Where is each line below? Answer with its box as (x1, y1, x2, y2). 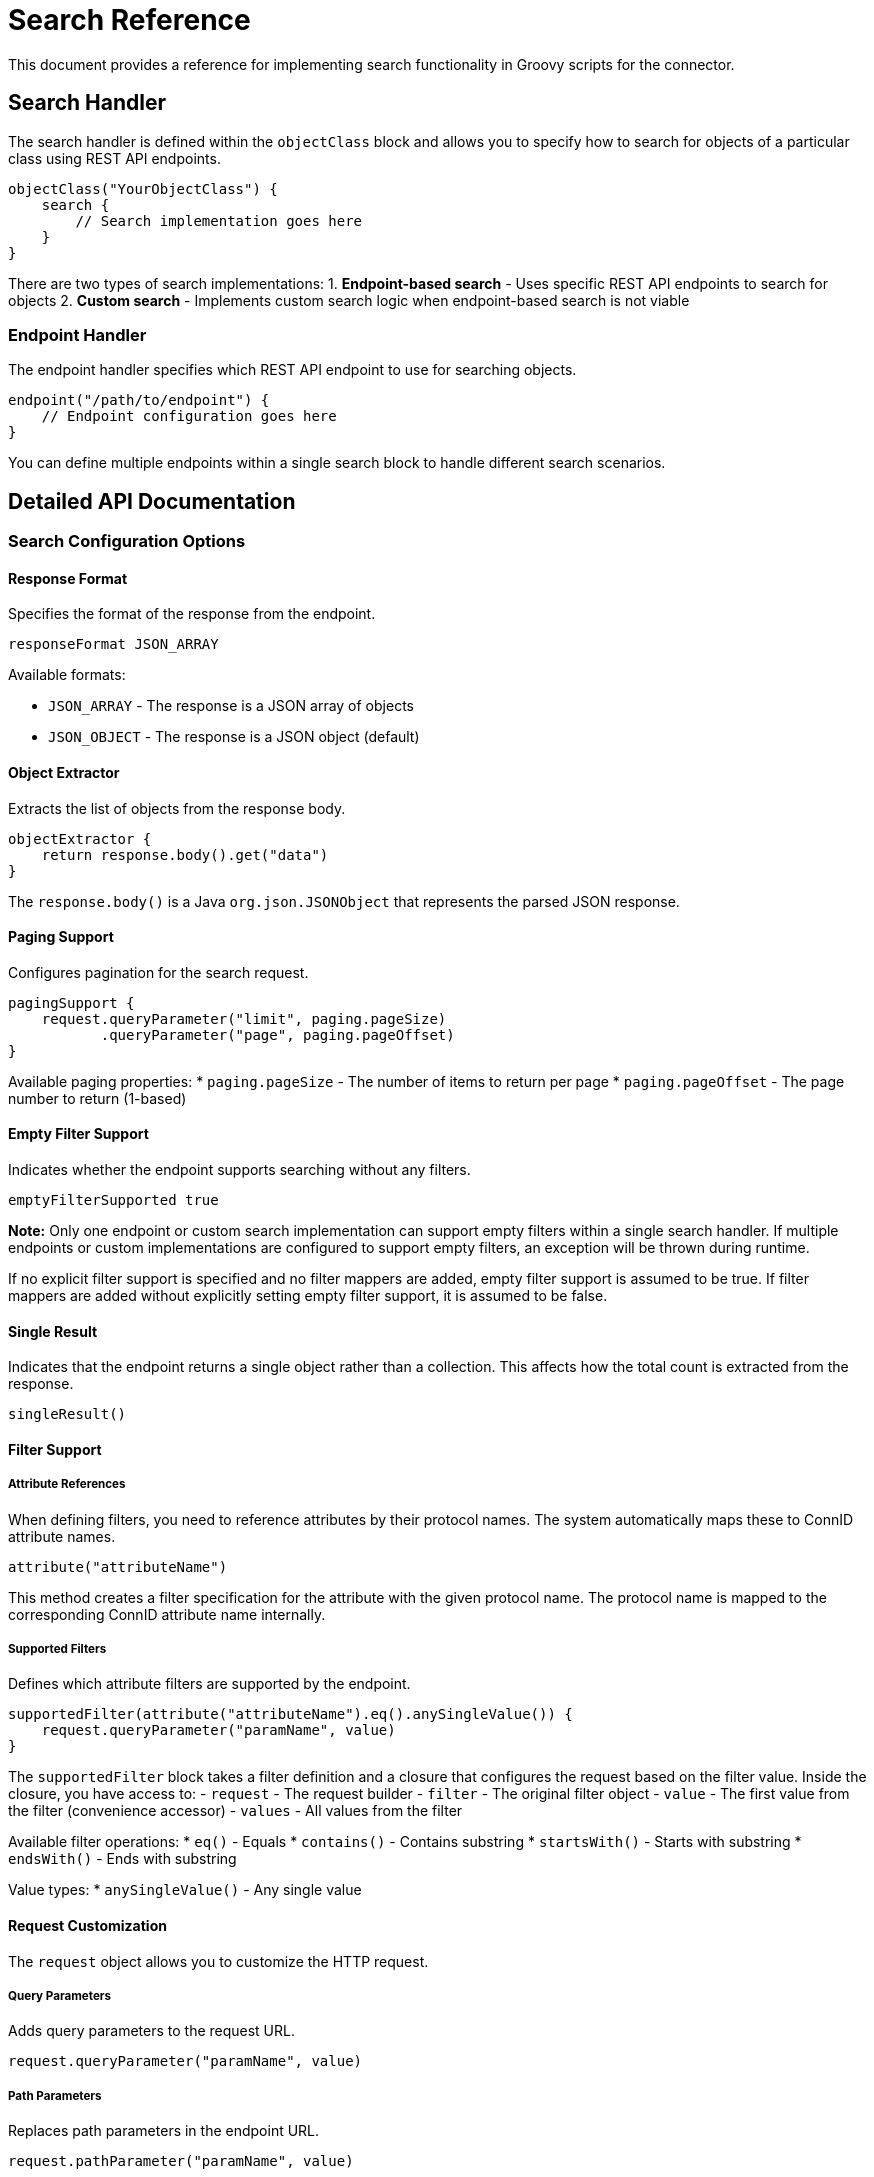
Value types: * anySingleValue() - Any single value (8, 1881, 362, 1899)
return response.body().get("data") (41, 846, 329, 863)
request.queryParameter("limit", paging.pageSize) (41, 1010, 447, 1027)
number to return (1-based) (8, 1089, 187, 1107)
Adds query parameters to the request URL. (8, 2022, 295, 2040)
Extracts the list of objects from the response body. (8, 799, 346, 817)
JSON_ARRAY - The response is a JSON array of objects (48, 697, 414, 715)
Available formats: (8, 666, 126, 684)
